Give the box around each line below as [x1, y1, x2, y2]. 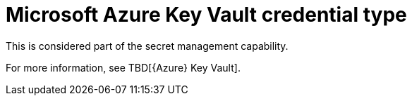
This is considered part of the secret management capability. [6, 39, 289, 52]
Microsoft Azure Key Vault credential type [6, 3, 407, 27]
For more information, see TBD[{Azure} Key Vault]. [6, 61, 241, 74]
